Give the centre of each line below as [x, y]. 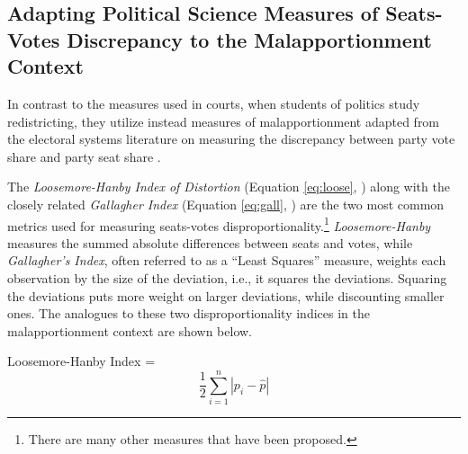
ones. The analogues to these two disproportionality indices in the [189, 313]
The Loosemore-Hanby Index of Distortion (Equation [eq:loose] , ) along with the [229, 187]
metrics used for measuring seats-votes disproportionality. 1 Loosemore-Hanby [219, 224]
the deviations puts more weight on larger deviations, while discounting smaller [226, 295]
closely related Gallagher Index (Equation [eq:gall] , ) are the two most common [226, 204]
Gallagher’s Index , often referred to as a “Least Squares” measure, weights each [227, 260]
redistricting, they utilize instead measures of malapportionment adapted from [224, 121]
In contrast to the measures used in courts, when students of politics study [214, 103]
